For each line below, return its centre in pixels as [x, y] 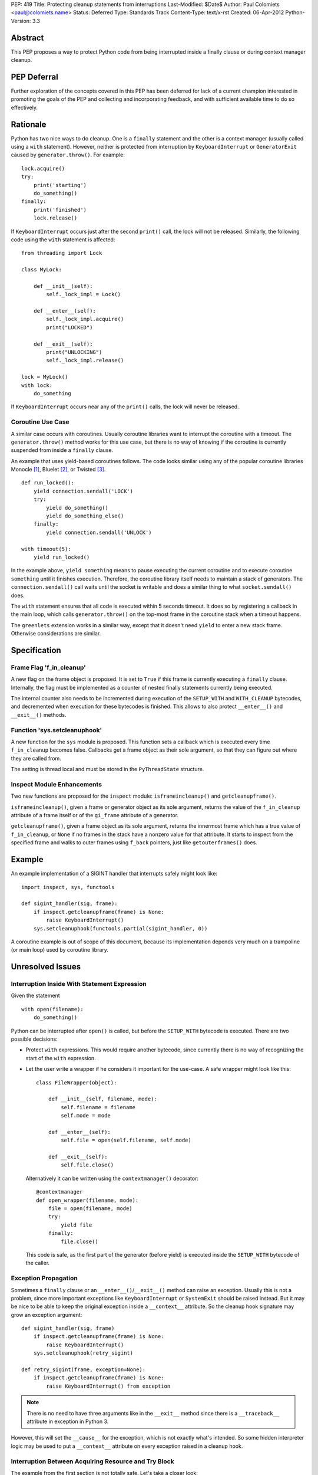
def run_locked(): [48, 483]
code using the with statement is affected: [63, 240]
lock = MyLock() [45, 377]
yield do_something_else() [85, 516]
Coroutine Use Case [40, 422]
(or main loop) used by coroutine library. [60, 950]
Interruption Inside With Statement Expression [79, 984]
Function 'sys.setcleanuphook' [57, 730]
